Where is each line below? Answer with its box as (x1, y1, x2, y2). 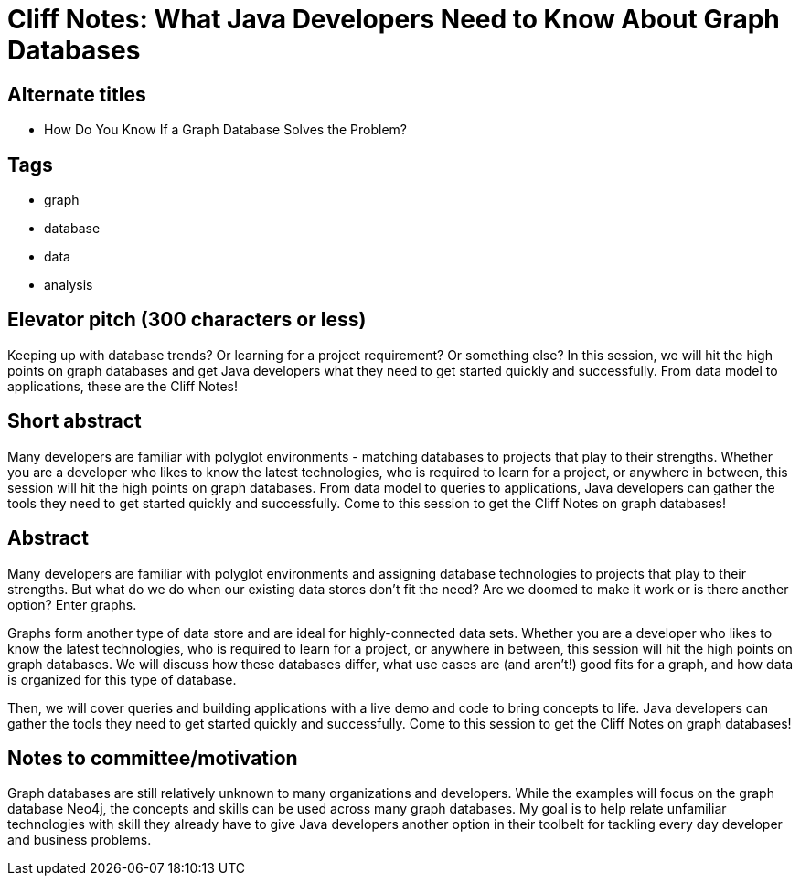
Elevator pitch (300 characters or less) (7, 308, 367, 332)
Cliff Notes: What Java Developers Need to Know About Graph (7, 4, 780, 35)
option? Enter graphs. (7, 596, 137, 612)
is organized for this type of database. (7, 671, 237, 687)
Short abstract (7, 410, 142, 433)
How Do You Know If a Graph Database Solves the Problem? (44, 122, 408, 138)
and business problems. (7, 832, 152, 848)
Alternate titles (7, 82, 146, 106)
